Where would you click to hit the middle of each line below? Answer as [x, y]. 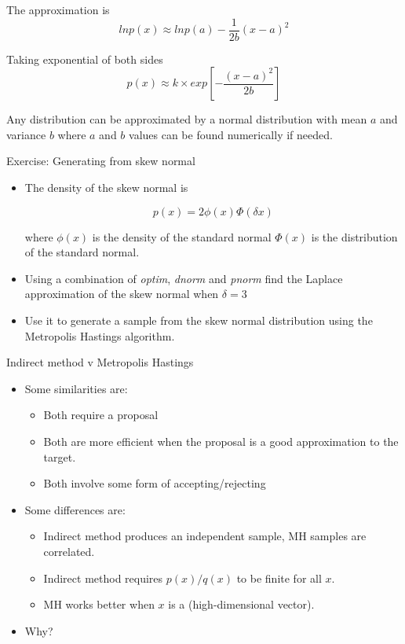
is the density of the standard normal [182, 236]
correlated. [69, 551]
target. [60, 456]
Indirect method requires [103, 578]
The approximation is [58, 9]
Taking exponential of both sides [85, 59]
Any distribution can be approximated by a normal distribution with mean [187, 119]
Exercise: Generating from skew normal [101, 161]
